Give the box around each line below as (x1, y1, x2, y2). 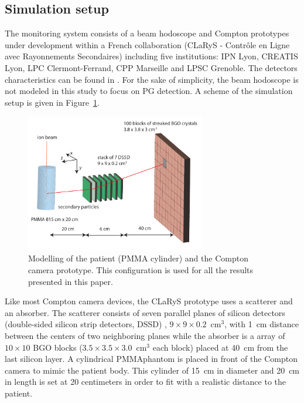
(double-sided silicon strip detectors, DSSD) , (5, 318, 167, 330)
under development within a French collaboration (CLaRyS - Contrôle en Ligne (5, 38, 290, 51)
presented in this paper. (28, 275, 113, 287)
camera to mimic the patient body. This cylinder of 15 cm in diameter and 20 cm (5, 364, 300, 376)
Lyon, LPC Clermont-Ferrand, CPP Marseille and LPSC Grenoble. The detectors (5, 61, 298, 73)
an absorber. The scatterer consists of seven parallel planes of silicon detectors (5, 306, 285, 318)
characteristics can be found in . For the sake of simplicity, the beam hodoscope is (5, 73, 299, 85)
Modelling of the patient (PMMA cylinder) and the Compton (28, 252, 248, 264)
